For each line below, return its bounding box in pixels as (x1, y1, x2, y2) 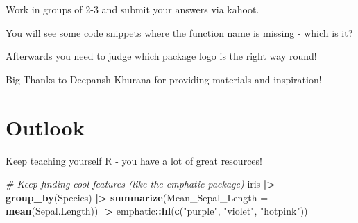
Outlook (6, 113, 85, 141)
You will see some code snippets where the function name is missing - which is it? (6, 25, 353, 40)
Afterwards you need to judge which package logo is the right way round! (6, 49, 317, 63)
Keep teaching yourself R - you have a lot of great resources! (6, 153, 262, 167)
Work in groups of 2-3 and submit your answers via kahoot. (6, 2, 259, 16)
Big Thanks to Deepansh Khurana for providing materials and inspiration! (6, 72, 322, 86)
